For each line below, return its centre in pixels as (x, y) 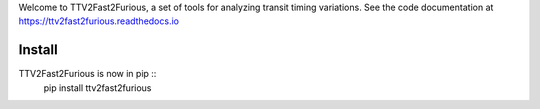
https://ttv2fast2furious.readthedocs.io (99, 21)
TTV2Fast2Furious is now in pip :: (87, 74)
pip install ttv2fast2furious (97, 87)
